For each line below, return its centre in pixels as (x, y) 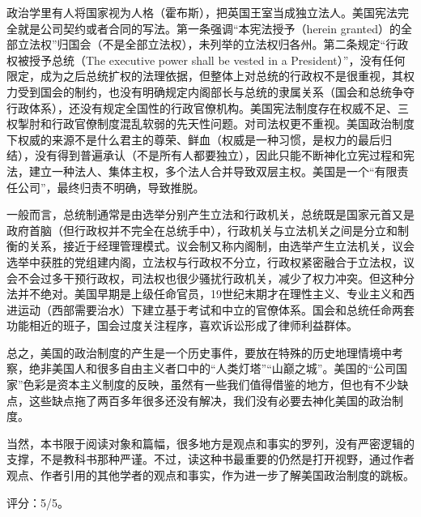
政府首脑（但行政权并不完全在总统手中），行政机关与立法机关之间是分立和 (202, 230)
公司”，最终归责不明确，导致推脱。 (111, 187)
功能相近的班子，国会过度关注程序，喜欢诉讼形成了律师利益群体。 (182, 325)
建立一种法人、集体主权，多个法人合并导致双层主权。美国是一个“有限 (213, 171)
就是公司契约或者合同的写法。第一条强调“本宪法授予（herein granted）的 (209, 28)
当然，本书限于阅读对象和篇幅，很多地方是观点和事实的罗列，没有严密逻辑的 (210, 443)
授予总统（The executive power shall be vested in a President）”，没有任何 (217, 60)
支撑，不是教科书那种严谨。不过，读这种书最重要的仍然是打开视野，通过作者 (210, 459)
